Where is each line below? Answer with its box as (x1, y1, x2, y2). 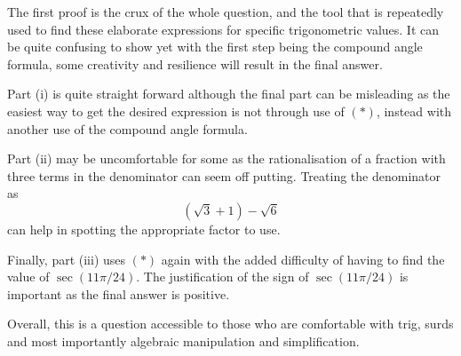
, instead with (376, 101, 452, 120)
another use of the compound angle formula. (7, 119, 248, 138)
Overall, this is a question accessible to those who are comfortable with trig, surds (7, 314, 454, 333)
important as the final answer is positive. (7, 284, 230, 303)
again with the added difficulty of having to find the (161, 249, 445, 268)
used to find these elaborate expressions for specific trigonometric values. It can (7, 20, 440, 38)
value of (7, 267, 50, 286)
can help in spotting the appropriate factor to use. (7, 219, 281, 238)
